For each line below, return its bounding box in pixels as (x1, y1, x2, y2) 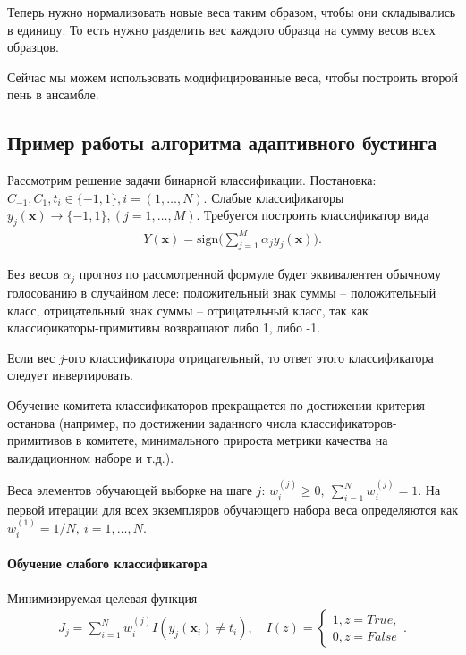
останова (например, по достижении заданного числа (7, 413, 297, 432)
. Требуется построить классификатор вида (196, 206, 429, 224)
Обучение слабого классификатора (7, 554, 208, 573)
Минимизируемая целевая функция (7, 588, 198, 607)
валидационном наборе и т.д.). (7, 448, 174, 466)
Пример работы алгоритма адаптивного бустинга (7, 129, 437, 156)
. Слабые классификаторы (203, 188, 344, 206)
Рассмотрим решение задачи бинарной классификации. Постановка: (7, 171, 377, 189)
